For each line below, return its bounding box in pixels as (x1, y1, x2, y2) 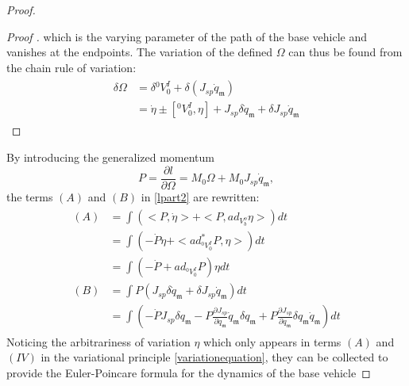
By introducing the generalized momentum (6, 149, 214, 166)
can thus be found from (288, 44, 403, 60)
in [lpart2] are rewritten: (141, 188, 260, 204)
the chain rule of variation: (6, 59, 137, 75)
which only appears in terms (203, 333, 341, 350)
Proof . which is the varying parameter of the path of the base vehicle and (6, 28, 367, 44)
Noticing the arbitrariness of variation (6, 333, 191, 350)
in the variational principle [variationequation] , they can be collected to (41, 349, 388, 365)
